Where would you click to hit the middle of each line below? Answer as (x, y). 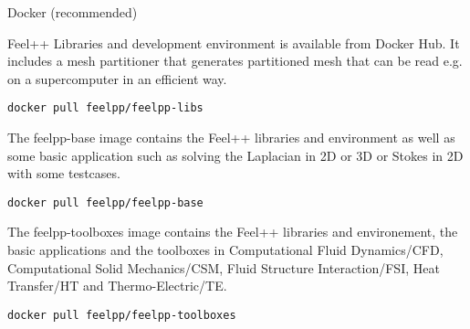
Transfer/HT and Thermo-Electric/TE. (117, 286)
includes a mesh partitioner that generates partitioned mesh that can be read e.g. (235, 61)
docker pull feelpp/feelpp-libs (105, 108)
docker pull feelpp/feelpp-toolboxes (122, 315)
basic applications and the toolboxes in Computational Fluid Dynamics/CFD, (225, 250)
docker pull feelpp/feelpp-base (105, 202)
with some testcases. (64, 173)
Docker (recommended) (73, 12)
